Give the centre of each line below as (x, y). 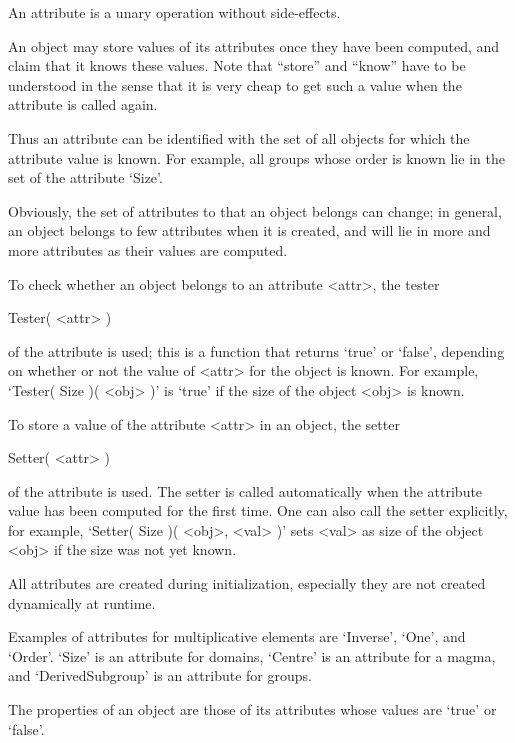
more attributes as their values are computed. (148, 249)
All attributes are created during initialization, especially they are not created (247, 583)
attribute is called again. (83, 104)
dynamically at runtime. (82, 602)
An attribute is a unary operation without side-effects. (174, 12)
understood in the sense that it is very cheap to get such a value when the (235, 84)
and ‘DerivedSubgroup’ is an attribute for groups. (160, 675)
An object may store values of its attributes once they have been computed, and (254, 45)
